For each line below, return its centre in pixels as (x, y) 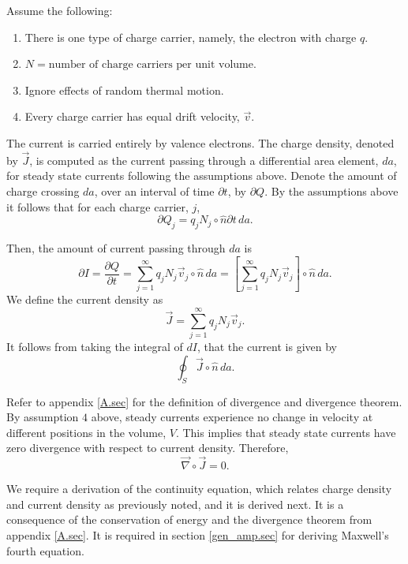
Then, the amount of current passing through (116, 248)
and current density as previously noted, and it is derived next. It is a (175, 504)
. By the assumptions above (331, 190)
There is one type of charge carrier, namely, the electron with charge (191, 37)
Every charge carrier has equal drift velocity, (132, 116)
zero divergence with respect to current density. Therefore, (148, 448)
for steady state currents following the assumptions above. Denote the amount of (202, 176)
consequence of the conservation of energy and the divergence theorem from (189, 519)
